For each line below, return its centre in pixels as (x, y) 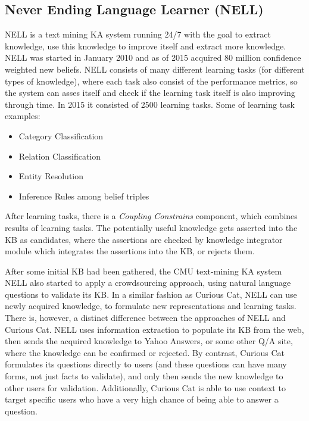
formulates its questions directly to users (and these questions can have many (146, 364)
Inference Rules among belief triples (84, 196)
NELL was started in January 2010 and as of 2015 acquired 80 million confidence (153, 57)
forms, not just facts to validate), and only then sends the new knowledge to (144, 376)
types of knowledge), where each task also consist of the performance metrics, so (151, 81)
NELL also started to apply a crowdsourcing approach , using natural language (148, 283)
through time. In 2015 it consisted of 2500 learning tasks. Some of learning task (150, 104)
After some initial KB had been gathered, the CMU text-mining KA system (143, 271)
